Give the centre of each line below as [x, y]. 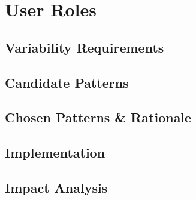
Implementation [55, 153]
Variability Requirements [85, 47]
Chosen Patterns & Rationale [98, 117]
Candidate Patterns [67, 82]
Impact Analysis [56, 187]
